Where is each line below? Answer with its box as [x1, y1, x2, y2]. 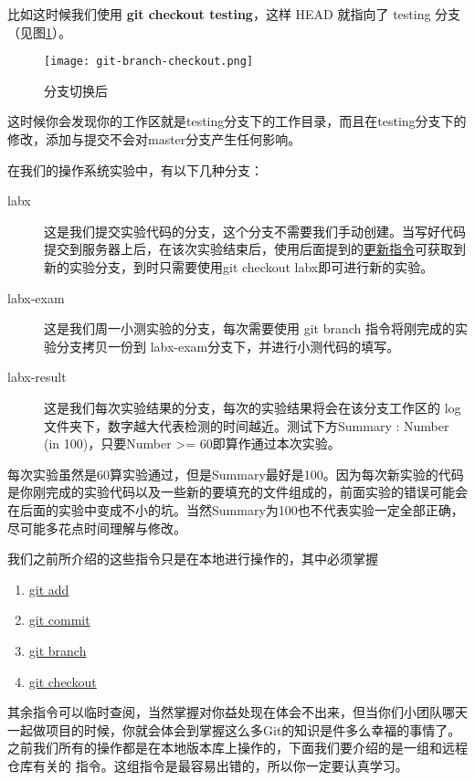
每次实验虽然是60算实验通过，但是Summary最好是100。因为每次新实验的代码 [7, 464, 464, 483]
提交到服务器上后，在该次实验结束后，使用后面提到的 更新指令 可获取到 [44, 239, 466, 259]
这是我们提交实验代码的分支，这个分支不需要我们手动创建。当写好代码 [44, 221, 466, 240]
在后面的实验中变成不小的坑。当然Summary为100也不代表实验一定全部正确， [7, 500, 464, 519]
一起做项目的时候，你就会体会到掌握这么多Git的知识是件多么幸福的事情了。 [7, 720, 461, 739]
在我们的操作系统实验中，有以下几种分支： [7, 160, 263, 179]
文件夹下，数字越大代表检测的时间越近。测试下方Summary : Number [44, 416, 449, 435]
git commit [28, 610, 90, 629]
